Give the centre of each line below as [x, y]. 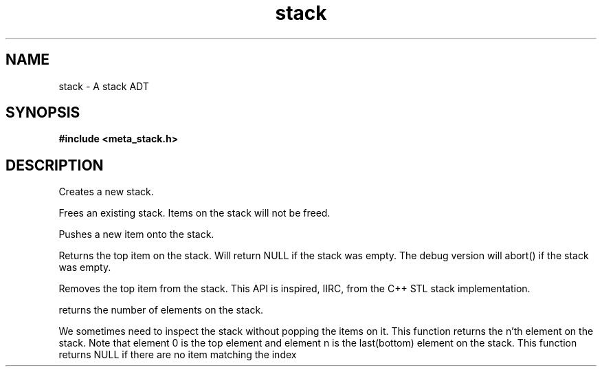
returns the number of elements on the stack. [161, 310]
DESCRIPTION [55, 165]
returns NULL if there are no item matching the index [178, 355]
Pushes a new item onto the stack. [136, 234]
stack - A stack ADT [104, 86]
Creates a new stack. [106, 192]
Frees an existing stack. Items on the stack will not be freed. [194, 213]
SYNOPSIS [43, 113]
